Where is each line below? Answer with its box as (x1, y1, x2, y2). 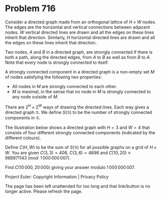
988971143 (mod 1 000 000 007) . (5, 155, 71, 161)
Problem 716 (5, 3, 56, 14)
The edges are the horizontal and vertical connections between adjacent (5, 24, 150, 30)
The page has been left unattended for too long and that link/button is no (5, 183, 150, 189)
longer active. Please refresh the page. (5, 188, 83, 194)
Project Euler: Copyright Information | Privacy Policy (5, 174, 109, 180)
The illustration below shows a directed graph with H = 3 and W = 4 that (5, 125, 150, 130)
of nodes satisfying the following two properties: (5, 74, 102, 80)
